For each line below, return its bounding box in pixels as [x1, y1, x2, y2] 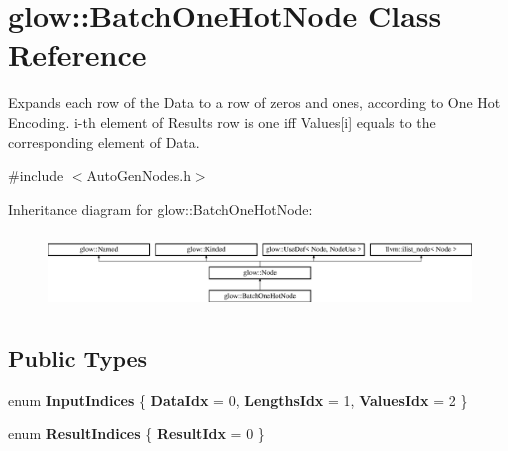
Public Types [8, 342, 148, 373]
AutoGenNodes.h [86, 165, 191, 186]
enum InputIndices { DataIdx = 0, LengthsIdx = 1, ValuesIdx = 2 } [8, 389, 468, 410]
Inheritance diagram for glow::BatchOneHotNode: [8, 198, 313, 219]
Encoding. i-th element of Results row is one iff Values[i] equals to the [8, 111, 436, 132]
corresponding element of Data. [8, 131, 200, 152]
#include [8, 165, 64, 186]
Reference [8, 34, 147, 75]
